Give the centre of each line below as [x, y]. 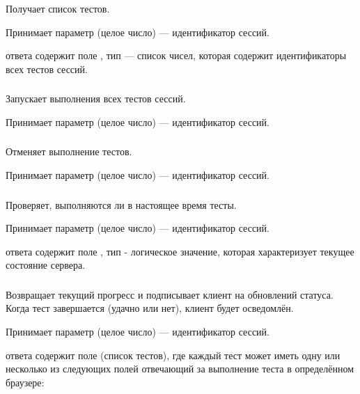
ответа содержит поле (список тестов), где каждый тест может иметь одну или [173, 355]
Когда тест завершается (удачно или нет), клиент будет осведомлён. [150, 308]
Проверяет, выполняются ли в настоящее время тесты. [121, 204]
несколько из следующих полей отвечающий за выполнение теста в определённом [180, 369]
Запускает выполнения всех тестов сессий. [96, 98]
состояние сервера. [46, 265]
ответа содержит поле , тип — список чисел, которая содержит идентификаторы [176, 55]
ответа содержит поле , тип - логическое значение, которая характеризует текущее [180, 251]
